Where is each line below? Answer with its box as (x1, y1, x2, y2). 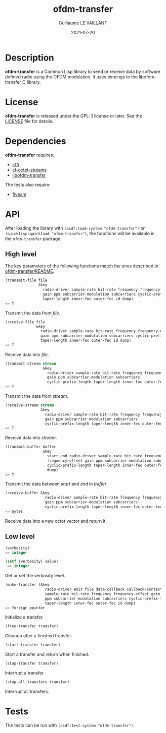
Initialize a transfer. (5, 614, 44, 620)
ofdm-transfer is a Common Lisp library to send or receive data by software (5, 68, 161, 74)
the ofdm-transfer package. (5, 236, 62, 242)
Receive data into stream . (5, 435, 57, 441)
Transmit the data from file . (5, 310, 60, 316)
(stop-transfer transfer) (5, 661, 58, 666)
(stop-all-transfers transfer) (5, 679, 70, 684)
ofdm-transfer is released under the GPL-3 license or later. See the (5, 113, 142, 119)
